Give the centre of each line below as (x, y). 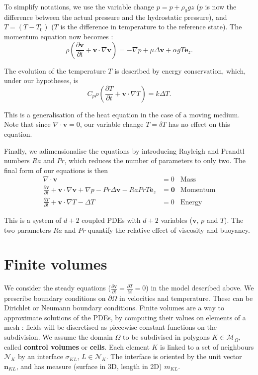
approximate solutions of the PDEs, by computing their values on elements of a (125, 317)
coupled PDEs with (111, 220)
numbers (17, 160)
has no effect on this (199, 124)
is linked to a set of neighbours (207, 346)
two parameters (28, 230)
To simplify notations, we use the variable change (79, 6)
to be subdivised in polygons (166, 337)
